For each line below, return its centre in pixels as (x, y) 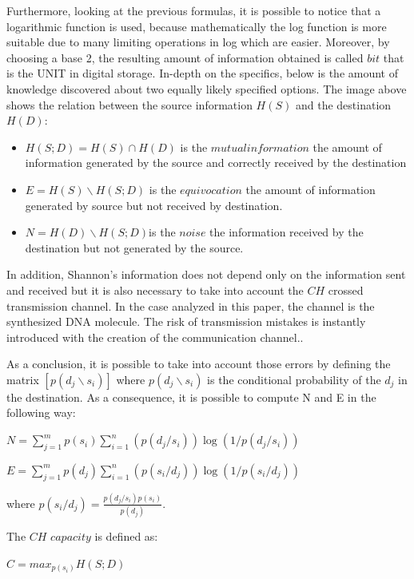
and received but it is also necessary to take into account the (155, 289)
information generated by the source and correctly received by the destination (216, 163)
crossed (346, 289)
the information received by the (287, 232)
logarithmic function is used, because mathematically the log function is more (197, 26)
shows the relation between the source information (129, 104)
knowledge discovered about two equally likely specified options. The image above (207, 88)
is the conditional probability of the (294, 379)
